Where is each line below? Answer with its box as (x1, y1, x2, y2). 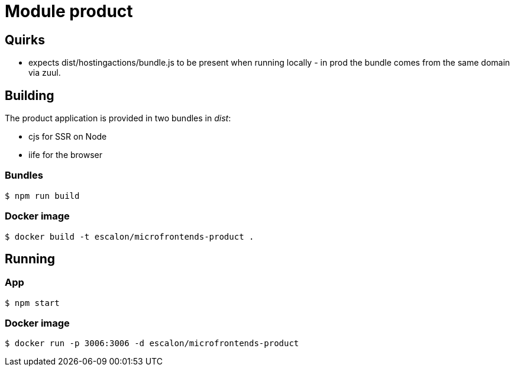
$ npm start (5, 298, 60, 308)
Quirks (5, 32, 45, 47)
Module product (5, 1, 133, 21)
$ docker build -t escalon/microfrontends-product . (5, 231, 254, 241)
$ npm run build (5, 191, 80, 201)
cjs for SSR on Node (28, 131, 107, 142)
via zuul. (28, 67, 61, 78)
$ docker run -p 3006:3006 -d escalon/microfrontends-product (5, 338, 299, 349)
